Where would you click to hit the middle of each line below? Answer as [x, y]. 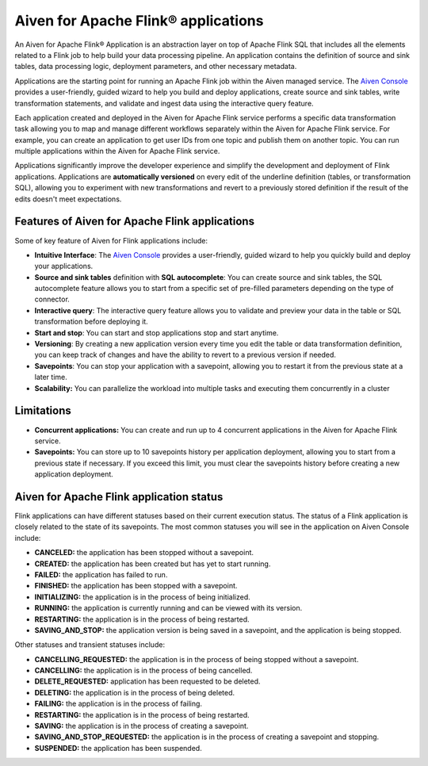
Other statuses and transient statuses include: [90, 645]
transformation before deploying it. [91, 322]
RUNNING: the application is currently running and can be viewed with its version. [168, 608]
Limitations [43, 411]
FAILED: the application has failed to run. [101, 574]
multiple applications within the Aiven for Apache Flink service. [117, 151]
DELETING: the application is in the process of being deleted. [135, 692]
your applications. [64, 266]
